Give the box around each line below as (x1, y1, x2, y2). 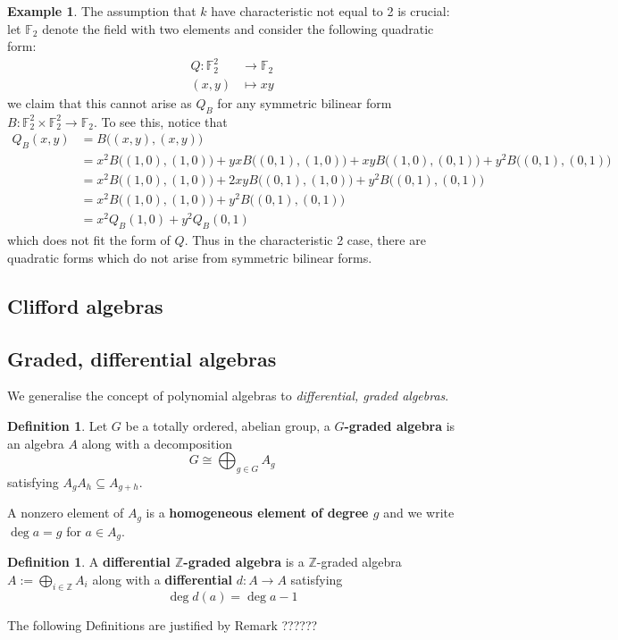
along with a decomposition (81, 434, 233, 452)
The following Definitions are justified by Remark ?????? (7, 615, 318, 634)
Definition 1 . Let (7, 417, 108, 435)
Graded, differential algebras (7, 344, 277, 372)
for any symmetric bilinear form (217, 93, 392, 112)
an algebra (7, 434, 64, 452)
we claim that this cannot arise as (7, 93, 192, 112)
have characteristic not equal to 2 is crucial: (211, 2, 450, 20)
